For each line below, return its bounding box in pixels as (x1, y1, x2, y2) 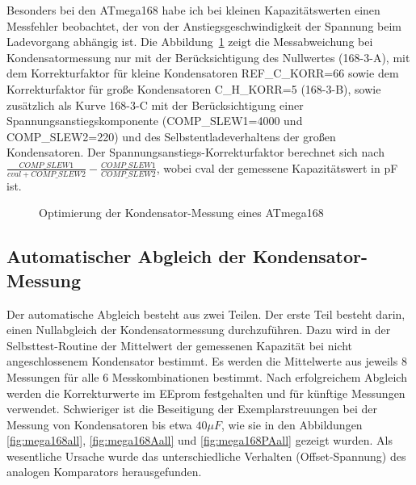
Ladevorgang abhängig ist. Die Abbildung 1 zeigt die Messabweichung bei (6, 33, 373, 50)
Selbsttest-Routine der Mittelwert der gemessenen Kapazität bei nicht (6, 337, 352, 353)
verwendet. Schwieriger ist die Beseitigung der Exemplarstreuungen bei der (6, 400, 378, 417)
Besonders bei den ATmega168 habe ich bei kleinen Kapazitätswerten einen (6, 2, 380, 18)
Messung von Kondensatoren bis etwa (6, 416, 192, 433)
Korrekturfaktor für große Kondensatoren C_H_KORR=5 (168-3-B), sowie (6, 80, 381, 97)
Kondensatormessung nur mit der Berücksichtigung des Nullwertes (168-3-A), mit (6, 48, 410, 65)
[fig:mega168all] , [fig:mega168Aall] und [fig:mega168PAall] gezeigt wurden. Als (6, 432, 393, 449)
